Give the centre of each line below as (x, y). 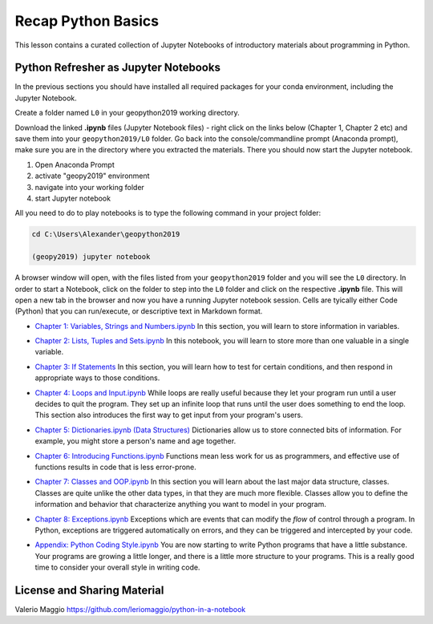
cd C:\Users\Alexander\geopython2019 (106, 234)
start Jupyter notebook (73, 198)
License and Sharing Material (89, 590)
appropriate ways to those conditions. (97, 378)
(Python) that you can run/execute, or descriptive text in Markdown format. (139, 311)
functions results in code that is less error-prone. (115, 467)
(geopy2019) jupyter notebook (91, 257)
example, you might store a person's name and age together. (136, 441)
